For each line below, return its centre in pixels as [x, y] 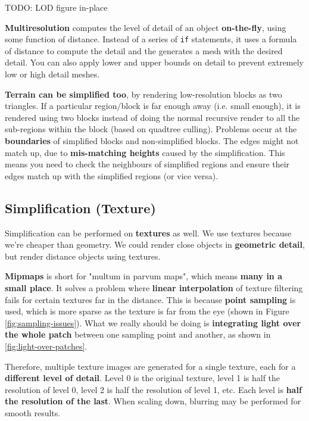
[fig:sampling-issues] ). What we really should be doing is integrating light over [153, 322]
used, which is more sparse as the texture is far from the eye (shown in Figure [147, 311]
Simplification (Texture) [80, 208]
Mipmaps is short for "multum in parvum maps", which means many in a [144, 276]
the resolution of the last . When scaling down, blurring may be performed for [153, 401]
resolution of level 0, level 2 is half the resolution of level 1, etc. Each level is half [153, 389]
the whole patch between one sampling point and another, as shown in [138, 334]
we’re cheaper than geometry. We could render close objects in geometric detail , [155, 244]
